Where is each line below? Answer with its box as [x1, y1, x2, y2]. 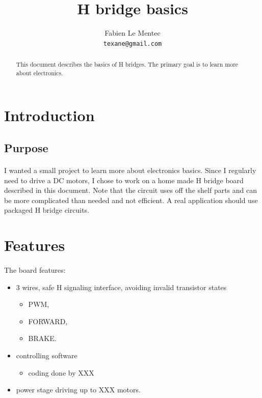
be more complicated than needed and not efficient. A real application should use [4, 194, 258, 205]
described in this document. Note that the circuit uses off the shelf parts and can [4, 185, 257, 195]
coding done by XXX [28, 367, 94, 378]
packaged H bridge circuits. [4, 205, 89, 215]
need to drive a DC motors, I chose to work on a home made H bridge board [4, 175, 244, 185]
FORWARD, [28, 316, 68, 326]
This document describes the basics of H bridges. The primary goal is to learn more [16, 60, 239, 69]
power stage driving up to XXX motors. [16, 384, 141, 395]
